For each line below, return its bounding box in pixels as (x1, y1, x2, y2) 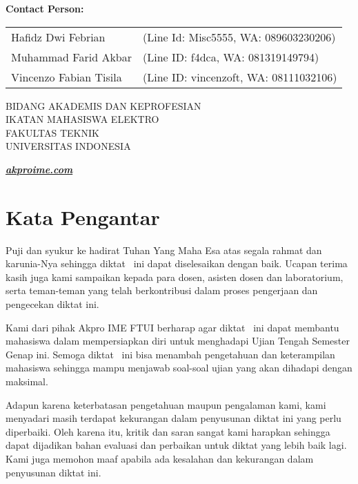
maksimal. (6, 374, 48, 389)
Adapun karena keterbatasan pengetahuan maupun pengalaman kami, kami (6, 397, 326, 412)
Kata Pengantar (6, 202, 160, 231)
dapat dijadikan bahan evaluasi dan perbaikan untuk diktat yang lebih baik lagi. (6, 438, 347, 452)
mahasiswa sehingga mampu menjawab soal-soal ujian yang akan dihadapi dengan (6, 360, 352, 375)
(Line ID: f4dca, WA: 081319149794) (143, 48, 319, 65)
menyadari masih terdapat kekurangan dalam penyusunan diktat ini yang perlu (6, 411, 341, 425)
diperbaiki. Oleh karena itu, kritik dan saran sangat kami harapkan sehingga (6, 424, 330, 438)
